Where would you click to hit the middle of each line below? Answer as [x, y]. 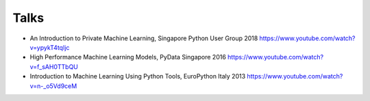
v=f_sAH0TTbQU [54, 67]
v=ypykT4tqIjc [50, 47]
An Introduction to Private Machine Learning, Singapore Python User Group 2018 [144, 38]
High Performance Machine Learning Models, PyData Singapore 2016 [128, 57]
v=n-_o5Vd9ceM [53, 86]
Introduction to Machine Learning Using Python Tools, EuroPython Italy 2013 [138, 76]
